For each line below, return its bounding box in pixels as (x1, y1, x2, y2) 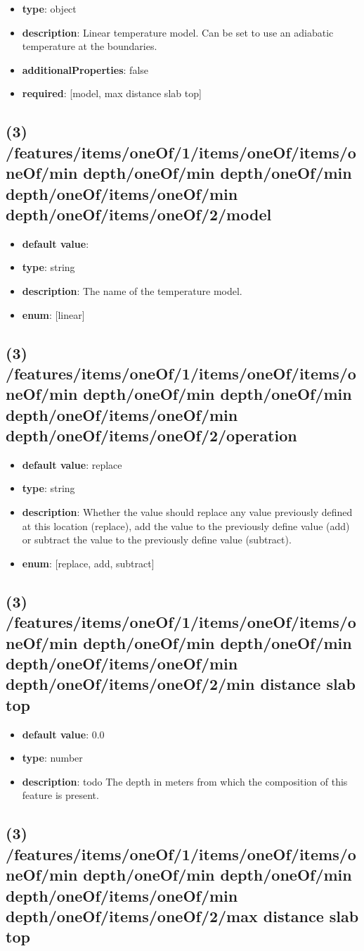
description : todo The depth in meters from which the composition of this (22, 774, 348, 788)
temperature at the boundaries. (22, 39, 157, 53)
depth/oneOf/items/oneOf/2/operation (6, 424, 297, 446)
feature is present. (22, 788, 99, 802)
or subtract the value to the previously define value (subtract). (22, 532, 292, 547)
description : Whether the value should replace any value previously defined (22, 505, 353, 519)
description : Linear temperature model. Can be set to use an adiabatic (22, 25, 334, 39)
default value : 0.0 (22, 726, 105, 741)
